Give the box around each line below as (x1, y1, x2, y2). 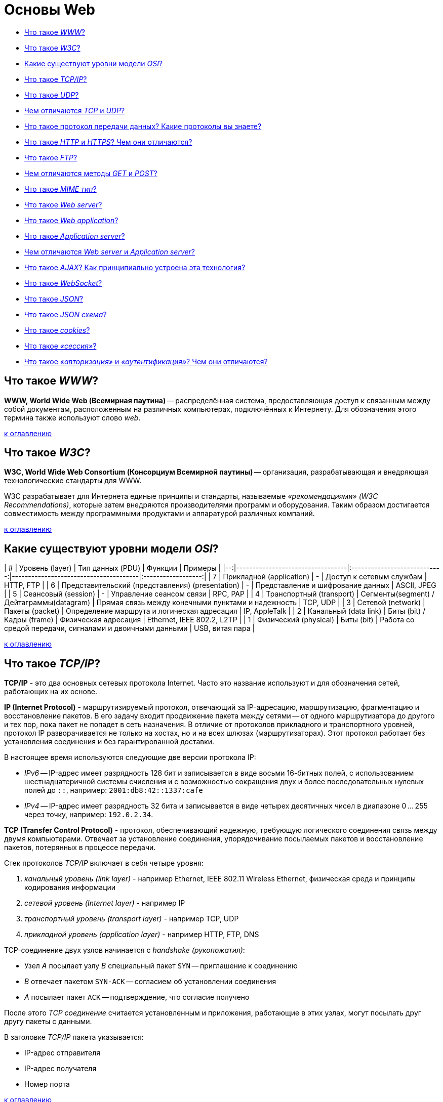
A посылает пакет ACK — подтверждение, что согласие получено (24, 993, 250, 1002)
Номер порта (24, 1080, 70, 1089)
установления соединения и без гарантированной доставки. (4, 737, 215, 746)
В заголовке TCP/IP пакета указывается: (4, 1033, 144, 1042)
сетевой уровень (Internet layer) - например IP (24, 899, 185, 908)
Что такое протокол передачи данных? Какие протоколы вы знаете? (24, 121, 262, 131)
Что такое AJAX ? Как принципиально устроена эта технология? (24, 263, 246, 272)
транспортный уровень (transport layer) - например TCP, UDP (24, 914, 239, 923)
